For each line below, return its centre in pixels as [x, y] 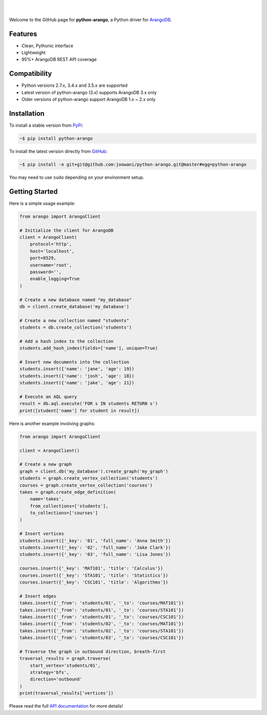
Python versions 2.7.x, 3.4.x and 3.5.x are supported [75, 85]
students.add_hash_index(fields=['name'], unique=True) [89, 348]
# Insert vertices [42, 534]
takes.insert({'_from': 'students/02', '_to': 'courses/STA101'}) [102, 631]
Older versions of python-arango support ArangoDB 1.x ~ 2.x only [89, 100]
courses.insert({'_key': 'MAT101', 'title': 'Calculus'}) [91, 568]
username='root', [51, 265]
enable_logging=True [55, 279]
